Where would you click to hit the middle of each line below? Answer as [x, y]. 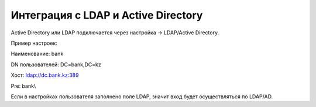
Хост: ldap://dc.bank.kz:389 [45, 75]
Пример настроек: [34, 43]
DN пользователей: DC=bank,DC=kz [56, 65]
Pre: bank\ [23, 86]
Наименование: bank [37, 54]
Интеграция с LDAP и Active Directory [107, 15]
